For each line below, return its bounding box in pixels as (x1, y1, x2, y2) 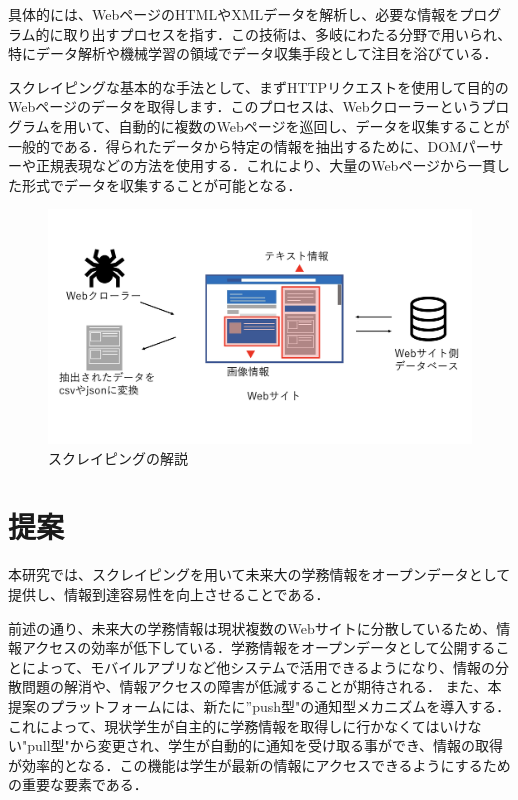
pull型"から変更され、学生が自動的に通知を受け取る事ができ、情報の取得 (27, 735, 503, 756)
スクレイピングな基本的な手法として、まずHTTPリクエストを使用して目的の (8, 76, 509, 97)
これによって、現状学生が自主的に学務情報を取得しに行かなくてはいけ (8, 715, 468, 736)
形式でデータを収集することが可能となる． (21, 174, 302, 195)
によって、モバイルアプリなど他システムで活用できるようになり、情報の (21, 656, 495, 677)
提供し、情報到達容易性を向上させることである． (8, 584, 330, 605)
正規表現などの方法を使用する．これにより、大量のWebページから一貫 (35, 155, 497, 176)
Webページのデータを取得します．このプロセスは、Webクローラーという (8, 96, 482, 117)
